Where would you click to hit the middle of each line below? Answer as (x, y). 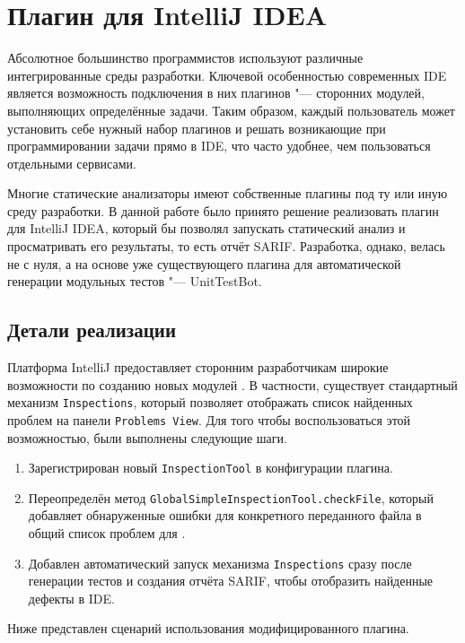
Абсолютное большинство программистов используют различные (185, 58)
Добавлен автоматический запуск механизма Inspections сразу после (220, 563)
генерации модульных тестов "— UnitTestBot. (135, 281)
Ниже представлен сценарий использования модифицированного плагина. (208, 628)
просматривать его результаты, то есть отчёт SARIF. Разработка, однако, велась (226, 246)
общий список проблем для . (107, 533)
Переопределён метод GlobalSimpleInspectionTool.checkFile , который (231, 497)
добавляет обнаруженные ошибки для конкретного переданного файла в (225, 515)
